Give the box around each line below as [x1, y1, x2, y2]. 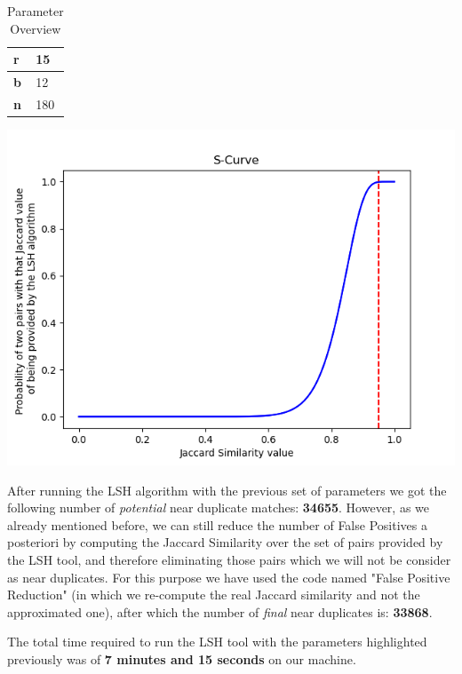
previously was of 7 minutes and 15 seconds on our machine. [7, 649, 356, 668]
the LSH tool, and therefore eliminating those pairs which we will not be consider [7, 550, 451, 568]
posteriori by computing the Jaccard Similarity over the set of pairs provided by [7, 533, 443, 551]
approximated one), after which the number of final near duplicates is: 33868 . [7, 602, 433, 621]
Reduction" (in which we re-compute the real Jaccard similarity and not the [7, 585, 420, 604]
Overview [10, 19, 61, 37]
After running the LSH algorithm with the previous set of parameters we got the [7, 480, 447, 499]
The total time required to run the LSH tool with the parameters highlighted [7, 632, 427, 651]
